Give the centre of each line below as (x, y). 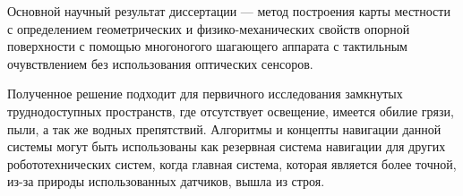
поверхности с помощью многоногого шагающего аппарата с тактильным (207, 46)
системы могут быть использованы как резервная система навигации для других (227, 146)
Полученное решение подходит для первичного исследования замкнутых (205, 94)
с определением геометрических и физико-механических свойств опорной (209, 28)
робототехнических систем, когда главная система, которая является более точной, (232, 163)
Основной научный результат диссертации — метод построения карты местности (229, 11)
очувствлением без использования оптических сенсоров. (160, 63)
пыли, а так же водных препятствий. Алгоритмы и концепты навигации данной (224, 128)
